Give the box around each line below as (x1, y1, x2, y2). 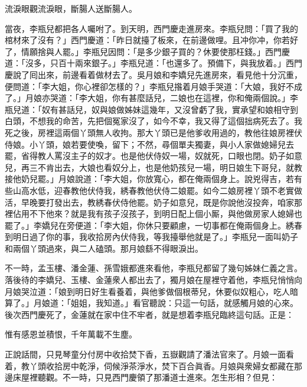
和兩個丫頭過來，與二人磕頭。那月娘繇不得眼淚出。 (5, 242, 203, 254)
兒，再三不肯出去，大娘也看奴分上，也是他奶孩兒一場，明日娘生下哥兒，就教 (5, 161, 302, 173)
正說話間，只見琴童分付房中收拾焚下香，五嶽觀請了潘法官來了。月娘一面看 (5, 348, 294, 360)
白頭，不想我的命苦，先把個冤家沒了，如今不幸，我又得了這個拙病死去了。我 (5, 115, 302, 127)
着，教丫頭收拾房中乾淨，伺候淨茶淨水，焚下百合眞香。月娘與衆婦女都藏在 (5, 359, 294, 372)
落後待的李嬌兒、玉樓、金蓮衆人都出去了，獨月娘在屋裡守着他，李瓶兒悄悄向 (5, 274, 302, 286)
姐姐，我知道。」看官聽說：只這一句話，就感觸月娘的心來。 (70, 297, 298, 309)
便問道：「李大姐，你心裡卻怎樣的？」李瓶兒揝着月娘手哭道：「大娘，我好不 (5, 80, 294, 92)
